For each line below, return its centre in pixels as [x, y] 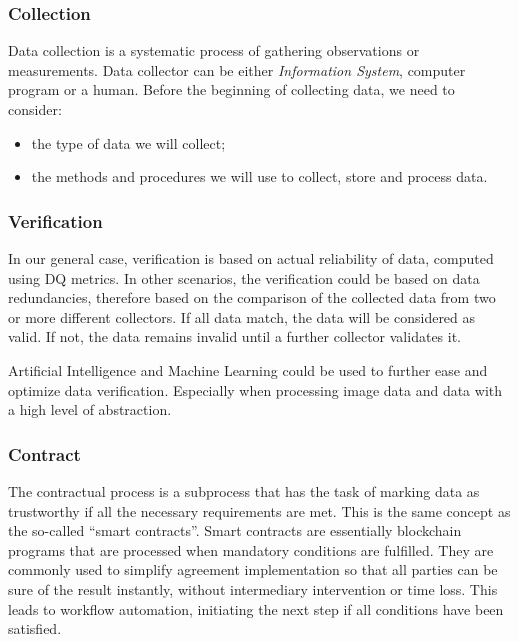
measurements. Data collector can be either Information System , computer [237, 69]
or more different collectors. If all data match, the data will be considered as [242, 316]
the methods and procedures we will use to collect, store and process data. [259, 176]
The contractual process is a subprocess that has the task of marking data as [244, 490]
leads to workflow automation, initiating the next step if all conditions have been [256, 608]
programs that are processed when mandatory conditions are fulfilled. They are [251, 549]
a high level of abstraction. [90, 409]
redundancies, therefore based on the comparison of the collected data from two [252, 297]
